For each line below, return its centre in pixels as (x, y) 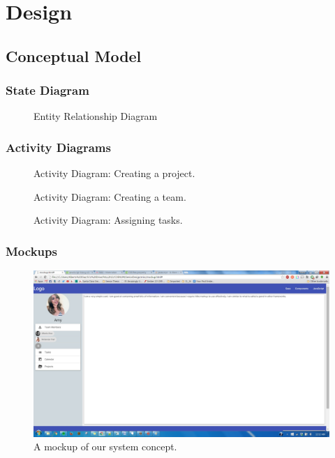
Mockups (31, 251)
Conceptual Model (74, 55)
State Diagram (47, 90)
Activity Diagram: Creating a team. (110, 196)
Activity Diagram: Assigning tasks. (108, 220)
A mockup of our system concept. (105, 446)
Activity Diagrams (58, 147)
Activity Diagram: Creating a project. (114, 173)
